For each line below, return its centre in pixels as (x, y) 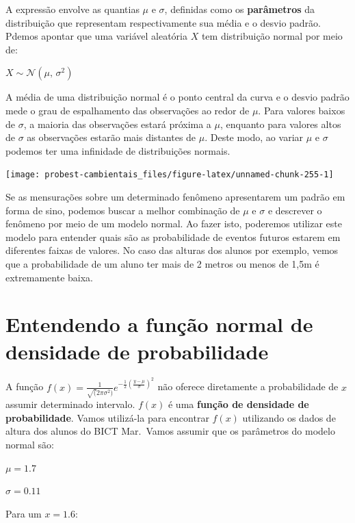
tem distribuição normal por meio (272, 36)
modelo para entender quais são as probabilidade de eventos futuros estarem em (173, 237)
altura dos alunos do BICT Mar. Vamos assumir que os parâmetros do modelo (170, 431)
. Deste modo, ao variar (254, 137)
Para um (24, 513)
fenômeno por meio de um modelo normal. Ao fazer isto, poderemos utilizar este (174, 224)
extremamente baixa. (49, 277)
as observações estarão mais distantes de (111, 137)
